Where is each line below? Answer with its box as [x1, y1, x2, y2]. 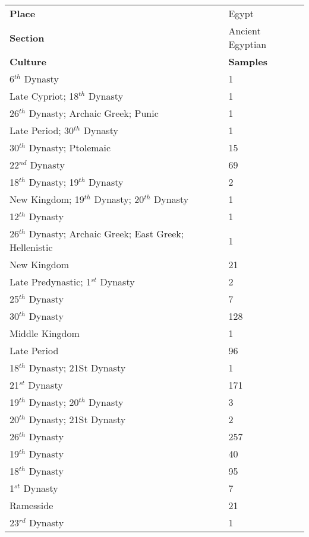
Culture [10, 55, 47, 68]
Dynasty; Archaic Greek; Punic [29, 106, 159, 120]
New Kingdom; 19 [10, 192, 84, 206]
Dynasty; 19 [29, 175, 79, 189]
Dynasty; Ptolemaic [29, 141, 111, 154]
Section [10, 30, 45, 45]
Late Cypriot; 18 [10, 89, 79, 103]
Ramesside [10, 498, 53, 512]
